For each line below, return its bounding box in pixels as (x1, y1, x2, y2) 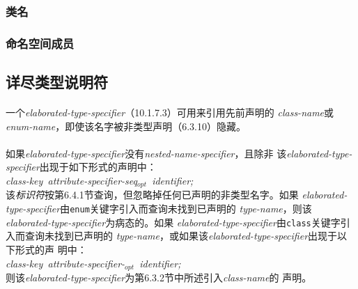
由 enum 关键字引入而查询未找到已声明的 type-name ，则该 (60, 201, 312, 216)
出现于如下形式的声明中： (39, 159, 157, 174)
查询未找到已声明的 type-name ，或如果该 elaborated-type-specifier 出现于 (24, 228, 338, 243)
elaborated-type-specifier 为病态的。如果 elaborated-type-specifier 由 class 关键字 (6, 214, 341, 229)
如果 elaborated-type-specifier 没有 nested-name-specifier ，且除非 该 (6, 146, 287, 160)
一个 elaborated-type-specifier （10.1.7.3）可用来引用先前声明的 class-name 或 (6, 105, 334, 120)
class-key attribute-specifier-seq (6, 173, 137, 188)
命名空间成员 (6, 34, 75, 52)
